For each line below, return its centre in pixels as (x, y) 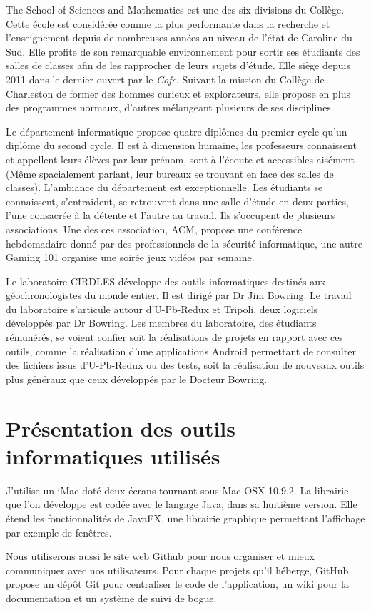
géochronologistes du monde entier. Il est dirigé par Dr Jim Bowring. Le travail (179, 295)
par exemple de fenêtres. (59, 532)
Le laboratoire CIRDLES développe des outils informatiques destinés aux (166, 281)
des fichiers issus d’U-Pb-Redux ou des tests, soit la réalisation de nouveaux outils (185, 365)
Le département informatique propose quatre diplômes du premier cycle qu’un (177, 131)
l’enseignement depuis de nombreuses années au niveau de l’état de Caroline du (179, 37)
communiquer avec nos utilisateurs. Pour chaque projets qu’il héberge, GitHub (177, 570)
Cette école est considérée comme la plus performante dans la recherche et (168, 23)
